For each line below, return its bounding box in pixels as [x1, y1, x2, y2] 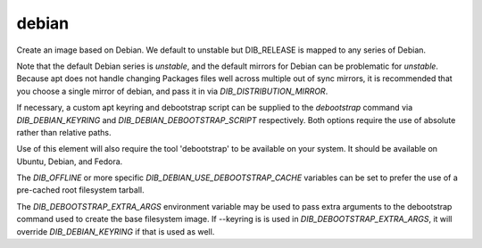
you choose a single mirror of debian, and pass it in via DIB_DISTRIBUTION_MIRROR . [16, 86, 328, 96]
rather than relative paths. [16, 127, 112, 137]
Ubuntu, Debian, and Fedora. [16, 156, 123, 167]
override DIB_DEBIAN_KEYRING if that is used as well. [16, 226, 215, 236]
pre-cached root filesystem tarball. [16, 185, 145, 195]
